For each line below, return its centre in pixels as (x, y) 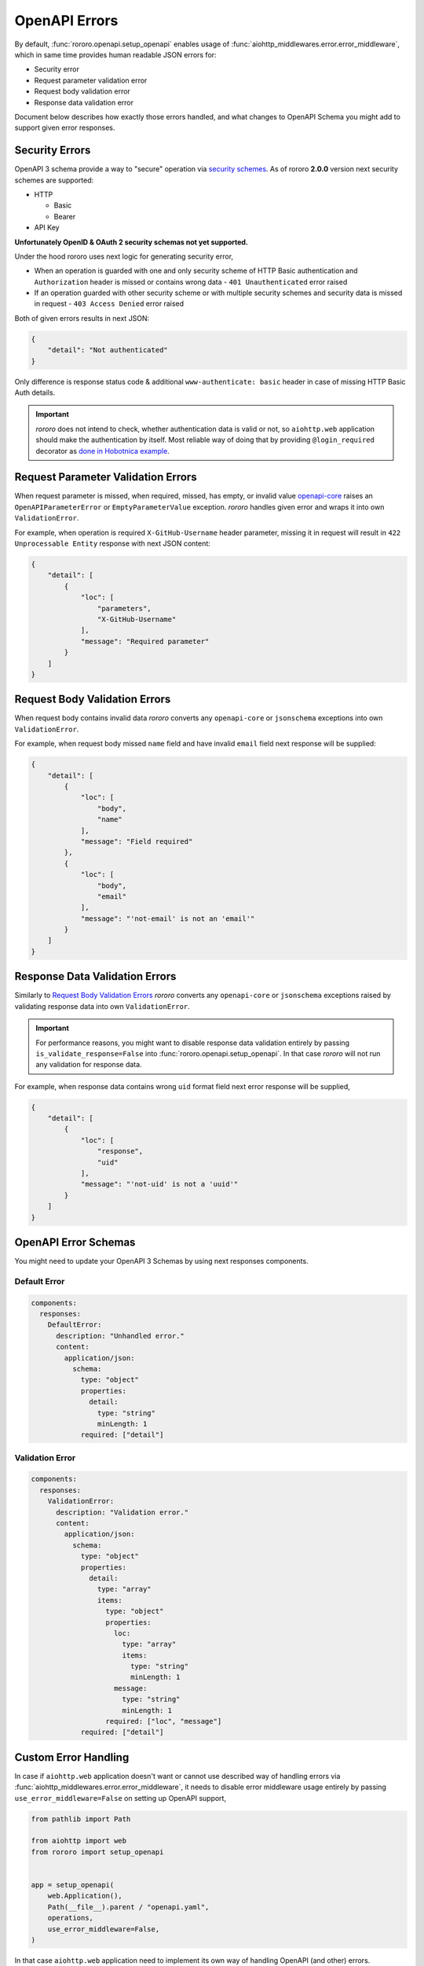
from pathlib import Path (81, 1819)
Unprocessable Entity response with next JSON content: (113, 543)
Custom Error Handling (72, 1757)
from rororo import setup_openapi (97, 1852)
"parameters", (124, 608)
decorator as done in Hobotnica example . (103, 451)
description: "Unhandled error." (120, 1336)
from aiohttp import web (79, 1841)
